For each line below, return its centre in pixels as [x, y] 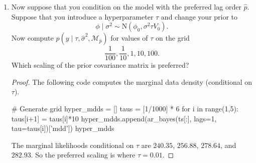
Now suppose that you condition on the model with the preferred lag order [126, 7]
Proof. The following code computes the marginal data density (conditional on [132, 81]
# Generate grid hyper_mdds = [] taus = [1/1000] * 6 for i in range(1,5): [125, 109]
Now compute [32, 38]
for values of [129, 38]
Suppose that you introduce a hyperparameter [82, 16]
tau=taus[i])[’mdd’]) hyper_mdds [63, 128]
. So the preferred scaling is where [83, 155]
